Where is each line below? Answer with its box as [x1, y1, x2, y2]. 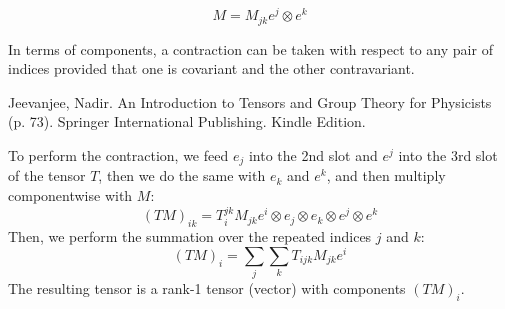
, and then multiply [326, 165, 446, 186]
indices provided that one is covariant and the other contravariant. [8, 58, 415, 79]
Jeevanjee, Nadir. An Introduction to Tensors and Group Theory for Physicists [8, 91, 492, 112]
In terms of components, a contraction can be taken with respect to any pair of [8, 38, 493, 59]
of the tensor [8, 165, 86, 186]
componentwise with [8, 184, 133, 205]
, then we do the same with [98, 165, 266, 186]
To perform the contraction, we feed [8, 144, 229, 165]
